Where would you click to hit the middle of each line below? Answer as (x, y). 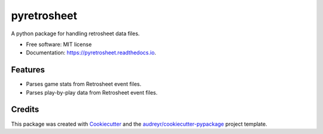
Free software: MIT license (59, 44)
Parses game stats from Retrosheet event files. (84, 84)
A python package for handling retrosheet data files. (75, 33)
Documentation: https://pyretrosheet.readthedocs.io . (91, 53)
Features (28, 70)
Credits (25, 110)
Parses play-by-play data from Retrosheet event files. (92, 92)
